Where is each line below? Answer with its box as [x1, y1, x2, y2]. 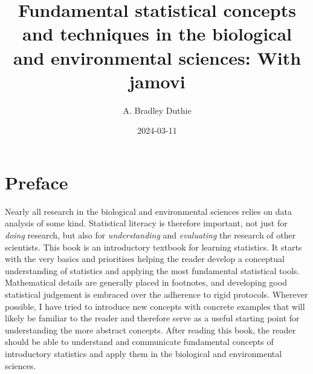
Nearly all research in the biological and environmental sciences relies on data [5, 205, 292, 217]
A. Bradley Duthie [123, 103, 192, 116]
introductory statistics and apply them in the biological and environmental [5, 347, 282, 359]
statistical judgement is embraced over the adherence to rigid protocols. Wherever [5, 287, 308, 300]
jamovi [129, 68, 186, 93]
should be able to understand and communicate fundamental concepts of [5, 335, 274, 348]
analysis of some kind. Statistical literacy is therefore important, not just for [5, 217, 288, 229]
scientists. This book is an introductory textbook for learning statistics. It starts [5, 240, 302, 253]
